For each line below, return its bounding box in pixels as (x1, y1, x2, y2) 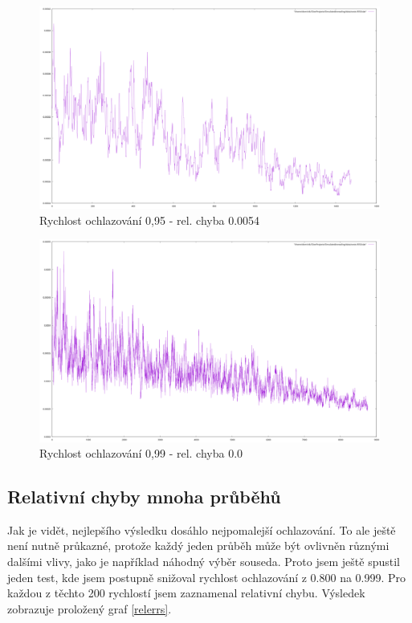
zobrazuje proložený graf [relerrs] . (7, 600, 172, 617)
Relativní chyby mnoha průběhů (7, 484, 281, 509)
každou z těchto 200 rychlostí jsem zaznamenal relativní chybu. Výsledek (7, 584, 365, 601)
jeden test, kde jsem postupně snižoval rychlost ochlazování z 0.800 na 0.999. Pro (7, 568, 406, 585)
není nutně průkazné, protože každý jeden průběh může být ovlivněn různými (7, 537, 390, 554)
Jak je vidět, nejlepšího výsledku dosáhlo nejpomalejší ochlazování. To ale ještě (7, 521, 396, 538)
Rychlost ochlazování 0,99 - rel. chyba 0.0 (39, 445, 243, 462)
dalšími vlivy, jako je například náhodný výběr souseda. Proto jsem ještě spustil (7, 553, 400, 570)
